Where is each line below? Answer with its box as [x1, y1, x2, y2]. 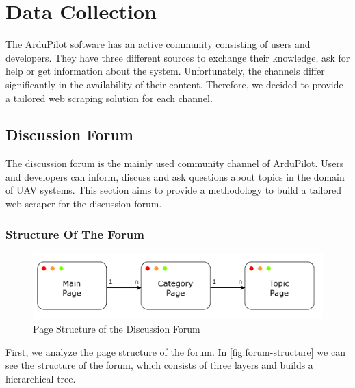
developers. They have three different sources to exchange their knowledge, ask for [5, 50, 350, 64]
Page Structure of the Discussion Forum [33, 322, 200, 335]
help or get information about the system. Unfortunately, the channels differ [5, 64, 325, 78]
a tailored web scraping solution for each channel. [5, 90, 213, 105]
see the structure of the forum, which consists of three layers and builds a [5, 358, 313, 372]
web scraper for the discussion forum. [5, 196, 162, 211]
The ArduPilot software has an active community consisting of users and [5, 37, 311, 51]
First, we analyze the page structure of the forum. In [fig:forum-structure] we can [5, 344, 345, 359]
